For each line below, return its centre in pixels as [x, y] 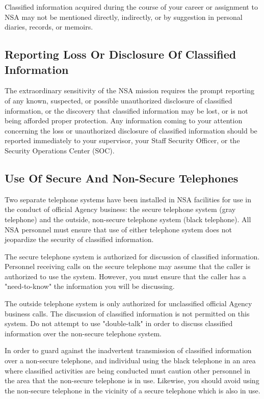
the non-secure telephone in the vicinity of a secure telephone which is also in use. [133, 390]
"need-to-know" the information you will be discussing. [90, 286]
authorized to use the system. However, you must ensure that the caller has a [125, 276]
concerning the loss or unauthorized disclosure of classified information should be [131, 130]
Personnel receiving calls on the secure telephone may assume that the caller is [128, 266]
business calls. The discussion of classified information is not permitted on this [127, 313]
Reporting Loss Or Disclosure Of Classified [121, 54]
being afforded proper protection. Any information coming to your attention [124, 121]
